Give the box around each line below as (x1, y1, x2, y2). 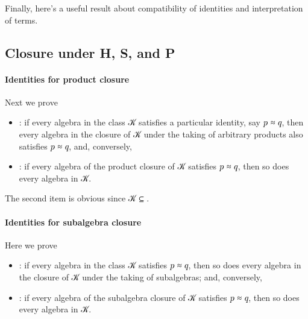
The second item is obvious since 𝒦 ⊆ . (5, 192, 149, 204)
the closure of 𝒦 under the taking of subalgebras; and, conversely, (19, 270, 262, 283)
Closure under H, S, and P (5, 43, 175, 62)
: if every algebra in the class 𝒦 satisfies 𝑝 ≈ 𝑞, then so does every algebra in (19, 259, 301, 271)
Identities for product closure (5, 72, 130, 85)
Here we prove (5, 238, 57, 251)
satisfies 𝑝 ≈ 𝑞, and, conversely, (19, 139, 132, 152)
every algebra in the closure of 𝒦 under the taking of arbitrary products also (19, 127, 303, 140)
